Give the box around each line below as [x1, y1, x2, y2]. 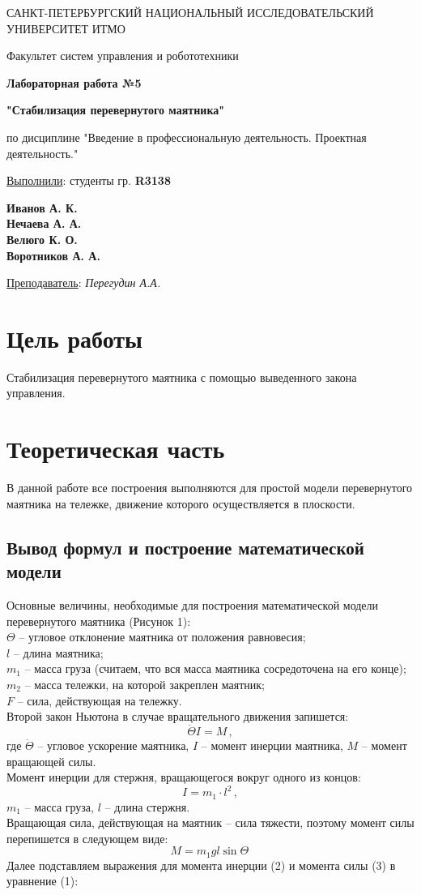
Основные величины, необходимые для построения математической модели [6, 596, 379, 613]
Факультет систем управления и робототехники [6, 47, 239, 64]
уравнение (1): [6, 872, 79, 889]
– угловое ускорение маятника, [37, 736, 189, 753]
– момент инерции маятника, [201, 736, 343, 753]
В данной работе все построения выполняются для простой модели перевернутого [6, 479, 413, 496]
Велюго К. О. [6, 230, 78, 247]
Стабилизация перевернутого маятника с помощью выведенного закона [6, 368, 357, 385]
